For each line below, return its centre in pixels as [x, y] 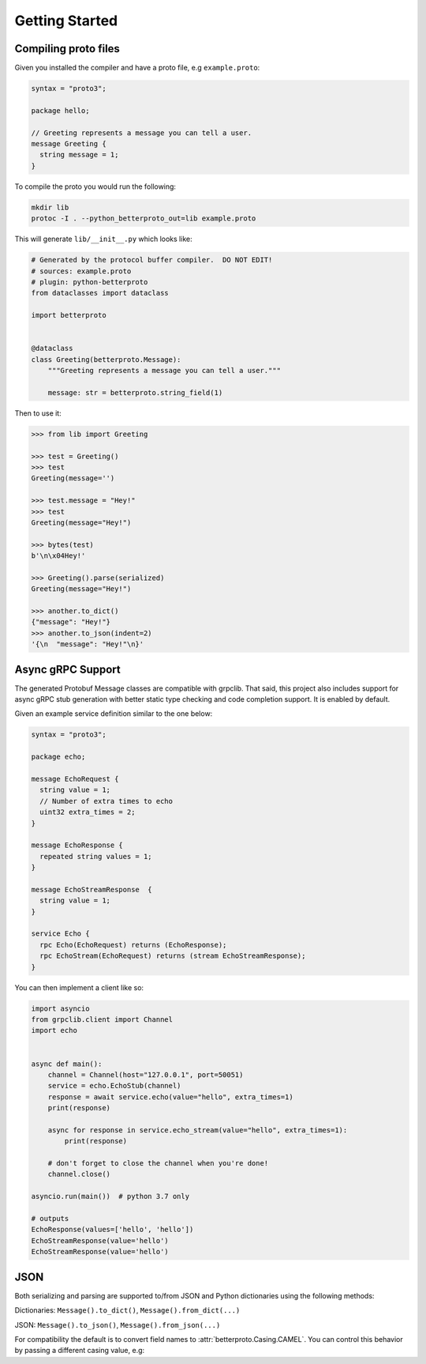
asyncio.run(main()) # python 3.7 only [110, 1196]
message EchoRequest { [75, 779]
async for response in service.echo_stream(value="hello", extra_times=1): [198, 1130]
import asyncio [60, 1008]
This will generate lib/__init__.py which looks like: [103, 239]
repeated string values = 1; [96, 856]
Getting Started [66, 21]
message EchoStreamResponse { [92, 889]
